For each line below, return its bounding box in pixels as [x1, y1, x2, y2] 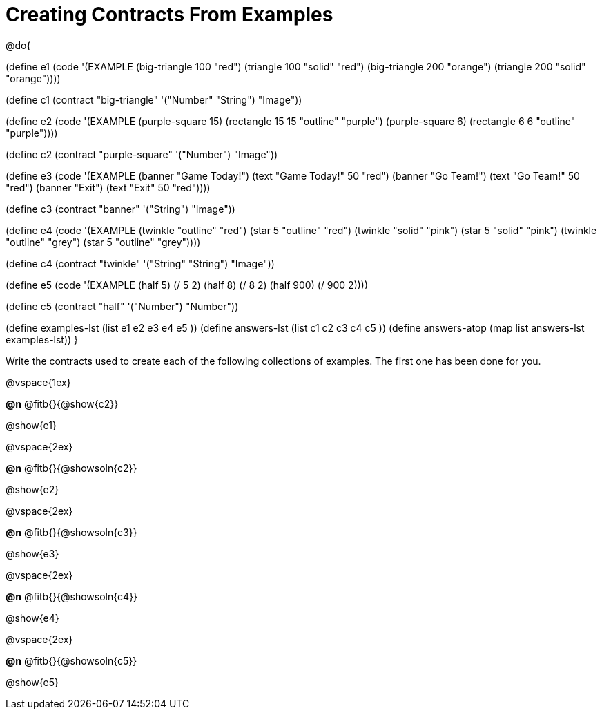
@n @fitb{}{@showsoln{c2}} [6, 461, 137, 474]
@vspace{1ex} [6, 376, 71, 388]
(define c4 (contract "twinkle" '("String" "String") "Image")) [6, 257, 275, 269]
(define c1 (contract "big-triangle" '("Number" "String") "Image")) [6, 93, 302, 106]
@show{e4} [6, 611, 59, 624]
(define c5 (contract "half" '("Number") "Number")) [6, 300, 239, 312]
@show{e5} [6, 676, 59, 688]
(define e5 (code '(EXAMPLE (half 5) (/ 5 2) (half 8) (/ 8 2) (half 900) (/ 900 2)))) [6, 278, 369, 291]
